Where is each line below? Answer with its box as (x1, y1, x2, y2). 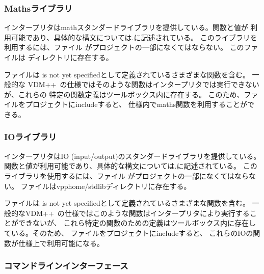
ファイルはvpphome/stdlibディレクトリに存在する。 (20, 180, 191, 191)
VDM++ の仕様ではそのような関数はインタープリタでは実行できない (28, 79, 259, 90)
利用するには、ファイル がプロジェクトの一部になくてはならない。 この (4, 42, 244, 52)
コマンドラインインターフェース (4, 259, 128, 272)
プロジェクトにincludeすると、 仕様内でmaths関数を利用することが (25, 99, 248, 109)
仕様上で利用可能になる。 (18, 237, 104, 248)
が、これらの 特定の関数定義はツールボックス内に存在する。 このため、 (4, 89, 244, 99)
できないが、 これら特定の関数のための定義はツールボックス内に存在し (18, 217, 256, 228)
